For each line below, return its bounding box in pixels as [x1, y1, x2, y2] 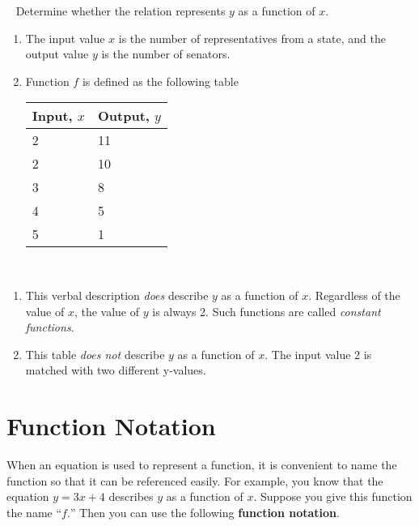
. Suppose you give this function [253, 488, 413, 505]
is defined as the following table [82, 72, 239, 89]
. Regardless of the [308, 286, 400, 303]
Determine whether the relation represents [15, 2, 226, 19]
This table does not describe [25, 345, 165, 362]
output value [25, 45, 89, 62]
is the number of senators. [101, 45, 231, 62]
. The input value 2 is [265, 345, 372, 362]
